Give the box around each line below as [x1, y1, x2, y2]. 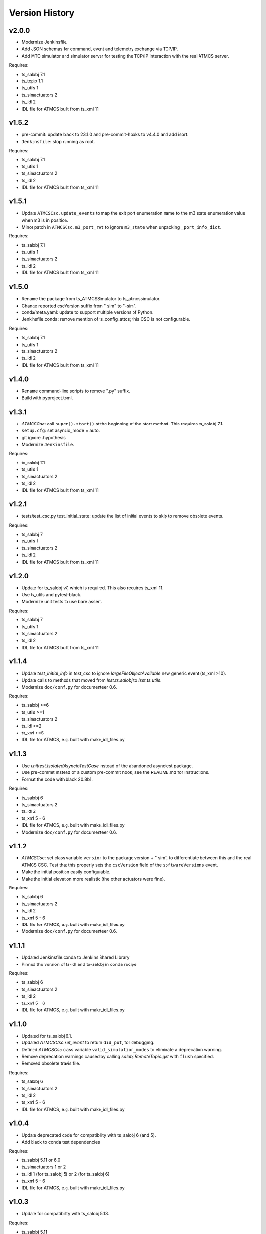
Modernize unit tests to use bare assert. [21, 599, 102, 605]
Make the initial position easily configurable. [21, 869, 111, 875]
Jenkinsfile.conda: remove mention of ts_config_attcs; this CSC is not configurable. [21, 316, 191, 322]
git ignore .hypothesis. [21, 434, 67, 440]
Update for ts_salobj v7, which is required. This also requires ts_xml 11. [21, 585, 164, 591]
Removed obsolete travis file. [21, 1060, 81, 1066]
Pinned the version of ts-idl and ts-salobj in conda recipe [21, 961, 137, 967]
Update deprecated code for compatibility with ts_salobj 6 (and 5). [21, 1132, 156, 1138]
